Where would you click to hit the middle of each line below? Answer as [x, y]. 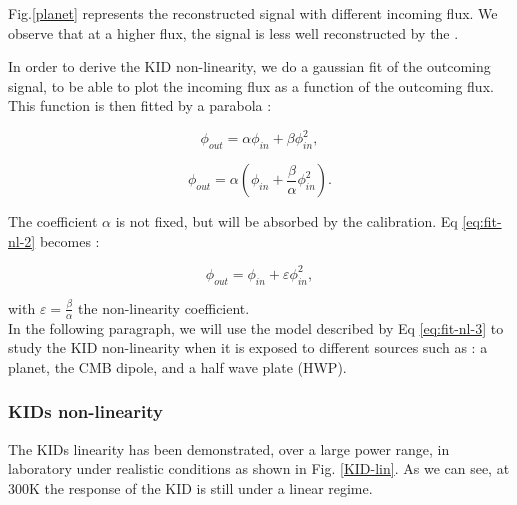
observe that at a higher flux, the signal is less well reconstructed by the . [233, 32]
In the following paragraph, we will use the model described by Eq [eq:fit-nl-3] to [256, 327]
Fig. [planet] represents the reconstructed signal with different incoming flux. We [253, 13]
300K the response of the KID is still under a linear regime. [190, 487]
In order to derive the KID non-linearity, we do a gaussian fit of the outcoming [249, 66]
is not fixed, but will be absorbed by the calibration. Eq [286, 221]
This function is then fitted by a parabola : [140, 105]
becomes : [69, 240]
